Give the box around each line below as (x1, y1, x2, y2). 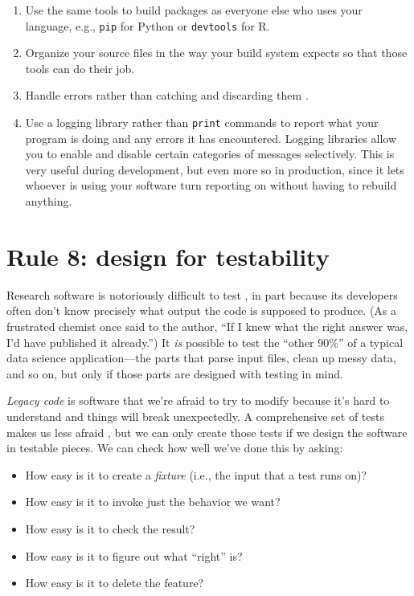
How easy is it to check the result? (25, 520, 195, 537)
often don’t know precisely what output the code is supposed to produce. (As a (6, 302, 397, 319)
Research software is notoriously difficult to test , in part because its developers (6, 286, 398, 303)
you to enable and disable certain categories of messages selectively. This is (25, 145, 395, 162)
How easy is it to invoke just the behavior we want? (25, 493, 281, 510)
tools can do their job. (25, 59, 135, 76)
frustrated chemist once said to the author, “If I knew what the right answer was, (6, 317, 408, 334)
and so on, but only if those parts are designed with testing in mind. (6, 365, 343, 382)
